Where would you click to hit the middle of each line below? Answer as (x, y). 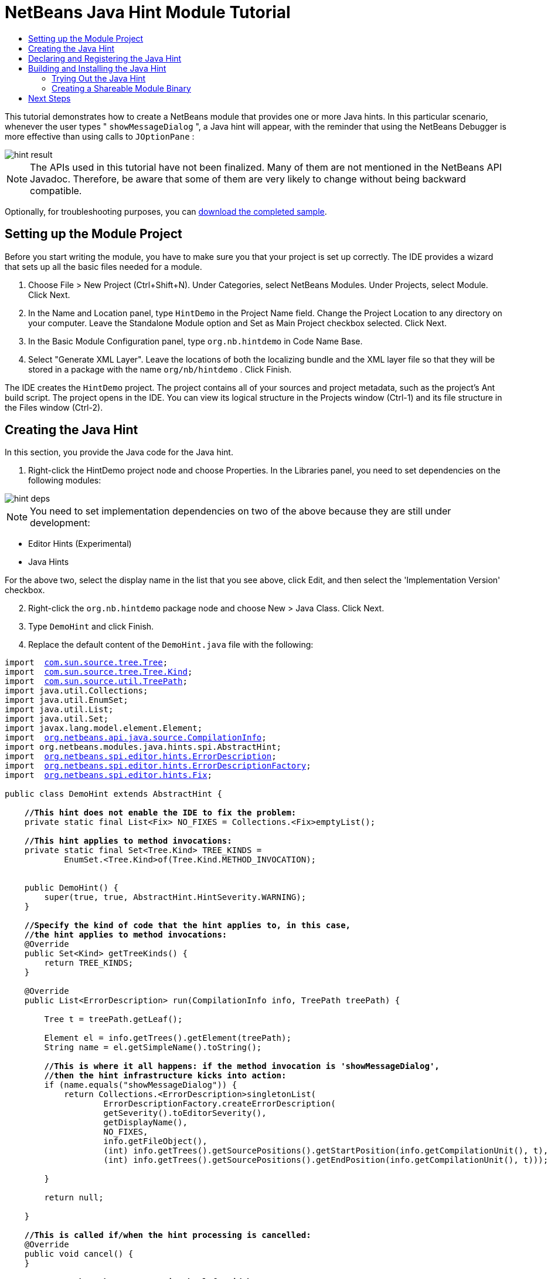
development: (60, 523)
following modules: (65, 481)
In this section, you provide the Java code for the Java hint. (119, 452)
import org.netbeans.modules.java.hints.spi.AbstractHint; (143, 747)
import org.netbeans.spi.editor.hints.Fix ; (109, 775)
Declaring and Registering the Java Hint (105, 58)
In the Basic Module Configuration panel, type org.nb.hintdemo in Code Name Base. (195, 341)
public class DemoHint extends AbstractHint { (113, 794)
